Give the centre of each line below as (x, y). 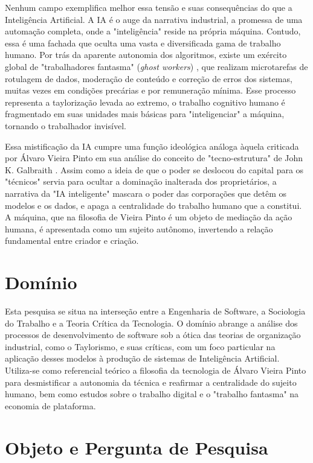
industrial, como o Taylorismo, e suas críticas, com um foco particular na (140, 346)
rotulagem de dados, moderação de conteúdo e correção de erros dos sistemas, (149, 78)
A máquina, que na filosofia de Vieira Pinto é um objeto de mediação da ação (149, 217)
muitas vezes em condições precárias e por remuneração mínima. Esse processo (150, 90)
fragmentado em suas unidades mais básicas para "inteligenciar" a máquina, (145, 114)
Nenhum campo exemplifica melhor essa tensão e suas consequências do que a (149, 7)
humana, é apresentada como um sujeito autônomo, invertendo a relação (139, 228)
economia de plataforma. (50, 405)
